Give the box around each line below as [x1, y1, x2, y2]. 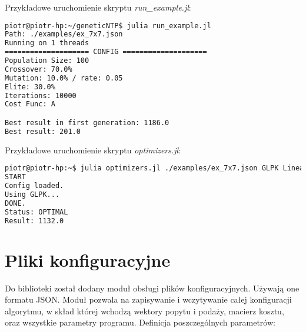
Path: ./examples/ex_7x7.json [5, 30, 123, 39]
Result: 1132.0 [5, 216, 64, 225]
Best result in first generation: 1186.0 [5, 119, 169, 127]
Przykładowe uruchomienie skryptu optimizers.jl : [5, 143, 181, 156]
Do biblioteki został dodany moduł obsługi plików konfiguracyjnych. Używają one [5, 281, 300, 294]
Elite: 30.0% [5, 82, 55, 91]
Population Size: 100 [5, 56, 89, 65]
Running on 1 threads [5, 39, 89, 48]
